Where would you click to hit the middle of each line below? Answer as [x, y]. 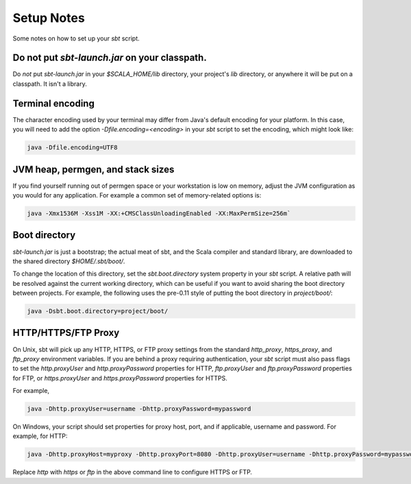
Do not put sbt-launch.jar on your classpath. [110, 58]
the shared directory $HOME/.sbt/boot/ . [69, 261]
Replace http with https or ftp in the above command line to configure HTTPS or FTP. [133, 472]
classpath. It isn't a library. [50, 84]
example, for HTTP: [40, 436]
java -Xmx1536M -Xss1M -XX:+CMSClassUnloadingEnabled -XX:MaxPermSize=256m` [159, 214]
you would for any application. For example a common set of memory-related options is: [137, 195]
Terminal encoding [54, 103]
